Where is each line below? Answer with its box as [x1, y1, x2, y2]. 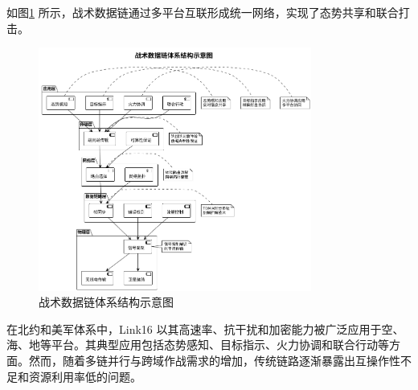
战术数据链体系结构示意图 [39, 294, 174, 310]
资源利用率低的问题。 [28, 367, 141, 384]
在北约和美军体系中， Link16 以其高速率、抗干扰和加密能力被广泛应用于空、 [6, 320, 404, 337]
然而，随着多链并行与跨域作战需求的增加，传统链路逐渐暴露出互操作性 [28, 352, 400, 368]
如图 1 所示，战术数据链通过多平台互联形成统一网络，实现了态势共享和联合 [6, 4, 399, 20]
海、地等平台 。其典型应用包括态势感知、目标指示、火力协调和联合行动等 [6, 336, 389, 353]
